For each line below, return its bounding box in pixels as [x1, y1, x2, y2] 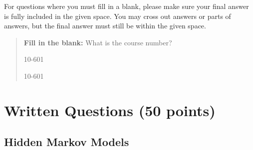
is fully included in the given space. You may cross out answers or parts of [4, 10, 231, 21]
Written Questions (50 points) [4, 100, 216, 120]
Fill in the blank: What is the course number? [23, 37, 172, 47]
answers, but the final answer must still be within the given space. [4, 20, 206, 31]
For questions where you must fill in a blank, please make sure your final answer [4, 1, 249, 11]
